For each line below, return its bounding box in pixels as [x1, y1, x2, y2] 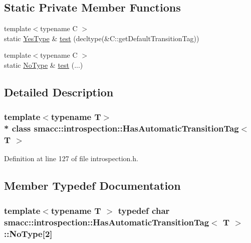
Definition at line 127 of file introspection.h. [4, 153, 138, 164]
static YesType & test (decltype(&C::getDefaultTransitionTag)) [4, 33, 199, 43]
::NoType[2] [4, 227, 53, 239]
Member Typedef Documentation [4, 178, 181, 193]
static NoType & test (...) [4, 59, 83, 70]
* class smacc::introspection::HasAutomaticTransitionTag [4, 122, 239, 135]
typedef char [118, 204, 170, 216]
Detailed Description [4, 84, 114, 99]
